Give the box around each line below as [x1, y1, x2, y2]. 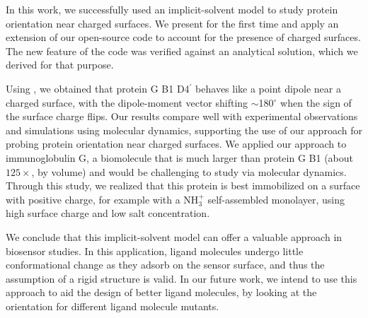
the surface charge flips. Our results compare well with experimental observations [6, 109, 358, 124]
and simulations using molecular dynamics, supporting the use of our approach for [6, 122, 362, 137]
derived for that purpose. [6, 57, 114, 72]
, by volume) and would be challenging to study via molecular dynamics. [31, 164, 347, 179]
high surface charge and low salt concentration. [6, 206, 210, 220]
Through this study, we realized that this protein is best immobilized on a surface [6, 178, 360, 193]
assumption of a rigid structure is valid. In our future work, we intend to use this [6, 271, 357, 285]
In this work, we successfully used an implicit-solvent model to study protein [6, 2, 338, 16]
